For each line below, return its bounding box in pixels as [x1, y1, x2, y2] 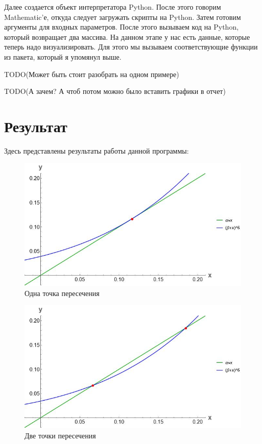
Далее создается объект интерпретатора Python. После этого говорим [4, 2, 221, 12]
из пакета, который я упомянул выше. [4, 51, 122, 62]
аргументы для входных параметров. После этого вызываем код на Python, [4, 21, 239, 32]
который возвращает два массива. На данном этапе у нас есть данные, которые [4, 31, 250, 42]
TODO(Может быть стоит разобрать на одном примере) [4, 68, 179, 79]
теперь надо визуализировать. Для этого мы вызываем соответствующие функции [4, 41, 258, 52]
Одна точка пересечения [25, 287, 100, 298]
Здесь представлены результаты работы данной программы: [4, 145, 189, 156]
